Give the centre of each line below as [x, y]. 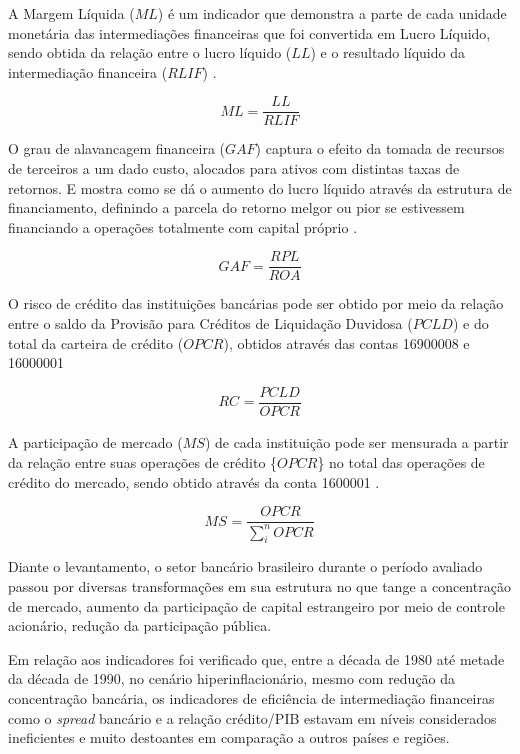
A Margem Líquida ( [71, 13]
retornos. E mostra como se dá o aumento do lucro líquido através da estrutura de [260, 187]
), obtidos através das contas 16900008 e [346, 342]
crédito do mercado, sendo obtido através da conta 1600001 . [194, 481]
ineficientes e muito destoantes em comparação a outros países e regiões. [229, 737]
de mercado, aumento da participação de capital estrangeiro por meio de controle [256, 605]
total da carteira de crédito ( [96, 342]
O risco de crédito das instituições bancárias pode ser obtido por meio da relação [256, 303]
